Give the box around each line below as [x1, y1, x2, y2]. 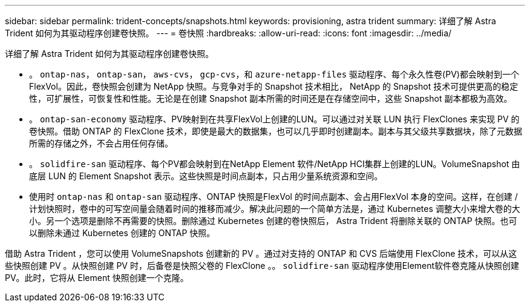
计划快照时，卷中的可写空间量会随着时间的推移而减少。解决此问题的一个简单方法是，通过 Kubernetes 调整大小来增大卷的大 [29, 203, 520, 214]
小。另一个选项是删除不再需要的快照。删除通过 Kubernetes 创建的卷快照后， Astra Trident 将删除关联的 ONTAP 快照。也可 [29, 216, 517, 226]
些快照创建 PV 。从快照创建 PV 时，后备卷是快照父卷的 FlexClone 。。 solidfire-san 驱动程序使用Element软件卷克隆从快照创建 [5, 260, 520, 271]
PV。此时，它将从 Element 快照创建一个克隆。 [5, 272, 189, 283]
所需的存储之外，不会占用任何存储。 [29, 138, 173, 148]
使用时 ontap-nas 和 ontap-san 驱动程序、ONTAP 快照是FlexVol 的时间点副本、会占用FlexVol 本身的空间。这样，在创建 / [29, 191, 518, 202]
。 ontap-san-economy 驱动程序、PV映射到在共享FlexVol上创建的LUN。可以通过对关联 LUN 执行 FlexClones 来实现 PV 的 [29, 114, 520, 124]
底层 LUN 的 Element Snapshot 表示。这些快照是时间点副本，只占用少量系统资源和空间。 [29, 171, 383, 181]
